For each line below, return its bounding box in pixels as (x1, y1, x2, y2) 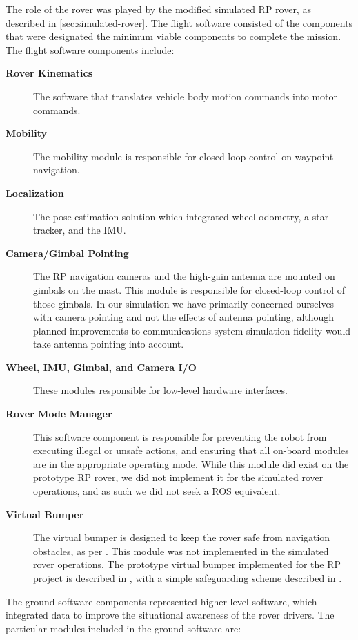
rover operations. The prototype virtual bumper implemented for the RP (33, 557, 341, 572)
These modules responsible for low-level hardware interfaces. (33, 383, 288, 397)
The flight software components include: (6, 42, 175, 57)
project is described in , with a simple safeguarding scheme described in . (33, 571, 342, 585)
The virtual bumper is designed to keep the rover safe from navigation (33, 530, 330, 545)
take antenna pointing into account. (33, 337, 184, 351)
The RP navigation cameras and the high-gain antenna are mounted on (33, 269, 335, 283)
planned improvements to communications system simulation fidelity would (33, 323, 351, 337)
